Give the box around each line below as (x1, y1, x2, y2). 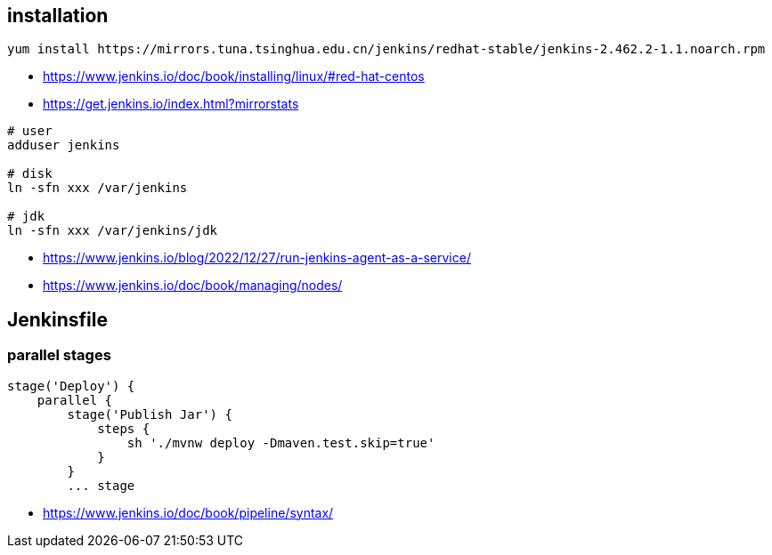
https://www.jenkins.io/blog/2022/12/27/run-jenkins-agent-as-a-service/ (43, 250, 471, 266)
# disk (7, 166, 53, 181)
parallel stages (7, 346, 111, 365)
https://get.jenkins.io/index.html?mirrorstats (43, 96, 299, 112)
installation (7, 4, 109, 27)
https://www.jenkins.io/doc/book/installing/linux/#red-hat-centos (43, 68, 425, 84)
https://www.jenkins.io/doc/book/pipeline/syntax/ (43, 504, 334, 520)
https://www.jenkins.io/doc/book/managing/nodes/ (43, 277, 343, 294)
